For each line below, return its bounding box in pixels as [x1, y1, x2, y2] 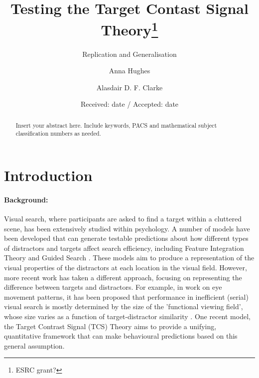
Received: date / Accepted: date [80, 99, 179, 109]
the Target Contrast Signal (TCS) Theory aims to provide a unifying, [4, 321, 217, 331]
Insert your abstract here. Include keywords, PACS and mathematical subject [15, 121, 217, 129]
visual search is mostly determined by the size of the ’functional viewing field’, [4, 301, 243, 312]
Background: [4, 194, 48, 204]
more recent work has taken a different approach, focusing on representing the [4, 272, 242, 282]
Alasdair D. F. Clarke [96, 82, 163, 92]
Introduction [4, 165, 93, 186]
